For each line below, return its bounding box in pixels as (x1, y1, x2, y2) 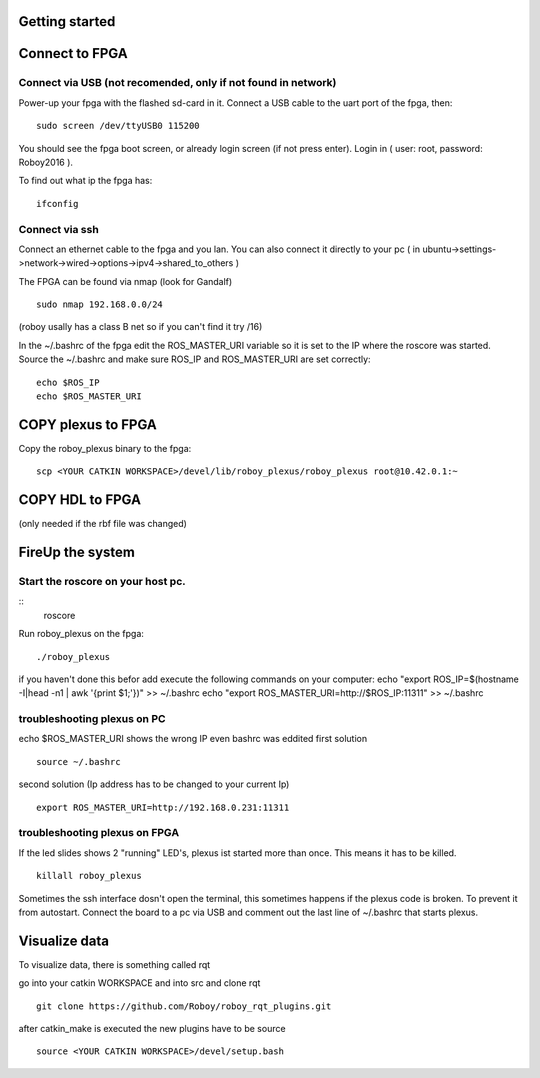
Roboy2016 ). (18, 156, 74, 168)
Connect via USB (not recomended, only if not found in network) (18, 76, 337, 90)
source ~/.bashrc (36, 756, 121, 767)
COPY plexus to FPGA (18, 416, 157, 433)
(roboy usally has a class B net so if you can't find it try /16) (18, 321, 263, 333)
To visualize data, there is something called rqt (18, 958, 211, 970)
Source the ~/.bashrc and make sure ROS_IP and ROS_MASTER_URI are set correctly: (18, 353, 371, 365)
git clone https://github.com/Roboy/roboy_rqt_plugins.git (36, 1000, 332, 1012)
